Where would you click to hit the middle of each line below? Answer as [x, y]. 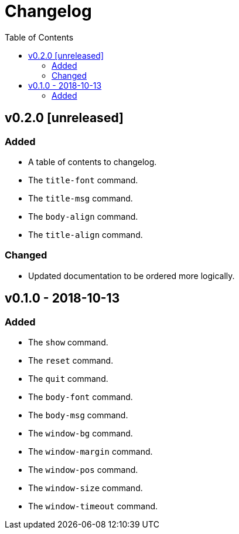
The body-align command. [83, 216]
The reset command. [71, 360]
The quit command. [68, 378]
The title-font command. [83, 180]
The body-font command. [81, 397]
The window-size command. [86, 488]
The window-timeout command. [93, 506]
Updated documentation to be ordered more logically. [132, 276]
